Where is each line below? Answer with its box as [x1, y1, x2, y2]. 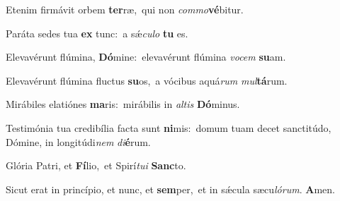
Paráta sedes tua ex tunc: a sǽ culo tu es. [6, 25, 188, 40]
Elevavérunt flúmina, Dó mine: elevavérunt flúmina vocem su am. [6, 49, 286, 64]
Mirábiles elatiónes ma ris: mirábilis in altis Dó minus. [6, 97, 240, 111]
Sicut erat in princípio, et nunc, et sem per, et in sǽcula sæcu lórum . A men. [6, 181, 335, 196]
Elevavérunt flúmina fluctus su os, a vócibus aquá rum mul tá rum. [6, 73, 288, 87]
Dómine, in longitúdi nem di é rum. [6, 134, 151, 149]
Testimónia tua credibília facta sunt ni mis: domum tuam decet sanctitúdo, [6, 120, 331, 135]
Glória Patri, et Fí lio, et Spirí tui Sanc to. [6, 158, 186, 173]
